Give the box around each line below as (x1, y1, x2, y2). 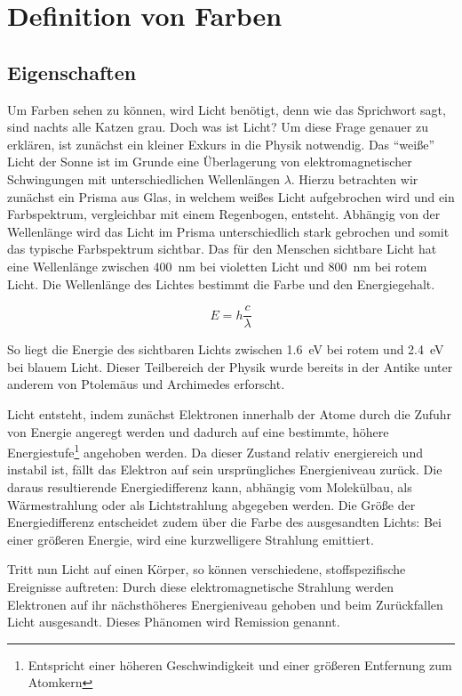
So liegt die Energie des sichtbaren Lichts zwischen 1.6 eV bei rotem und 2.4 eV (7, 340, 444, 359)
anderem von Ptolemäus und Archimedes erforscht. (7, 375, 285, 393)
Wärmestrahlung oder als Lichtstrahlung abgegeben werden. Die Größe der (7, 495, 416, 514)
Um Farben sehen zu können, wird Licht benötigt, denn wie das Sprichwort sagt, (7, 100, 446, 118)
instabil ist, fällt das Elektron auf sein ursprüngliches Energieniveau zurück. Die (7, 460, 442, 479)
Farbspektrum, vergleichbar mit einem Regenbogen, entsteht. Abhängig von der (7, 205, 441, 223)
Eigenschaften (7, 58, 137, 85)
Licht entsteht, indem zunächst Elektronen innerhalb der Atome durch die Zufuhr (7, 404, 452, 423)
